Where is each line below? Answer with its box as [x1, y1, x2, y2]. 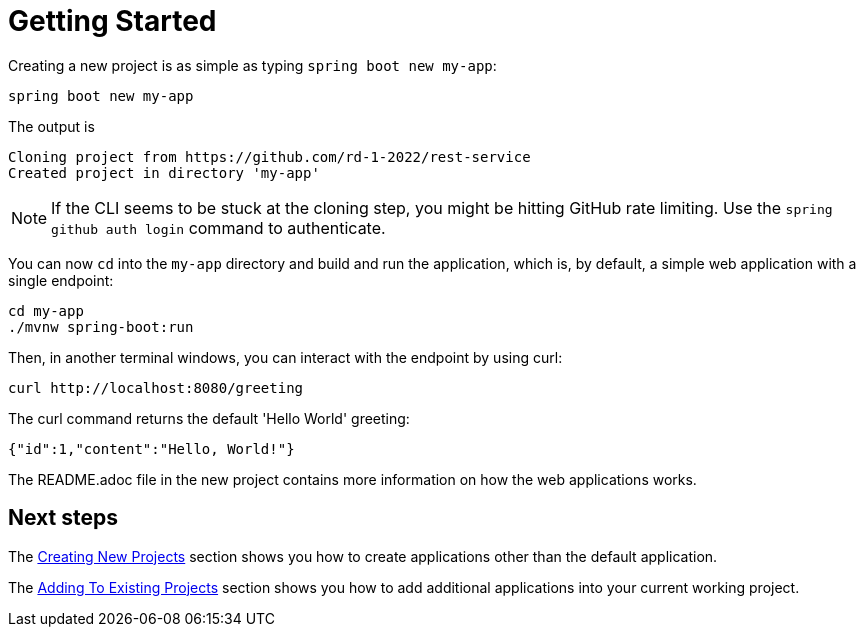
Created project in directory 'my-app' [8, 164, 320, 181]
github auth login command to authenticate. [51, 217, 386, 238]
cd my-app [8, 302, 84, 319]
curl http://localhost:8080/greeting [8, 379, 304, 396]
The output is [8, 117, 95, 135]
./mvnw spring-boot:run [8, 318, 194, 335]
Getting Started [8, 4, 217, 38]
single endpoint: [8, 271, 114, 289]
